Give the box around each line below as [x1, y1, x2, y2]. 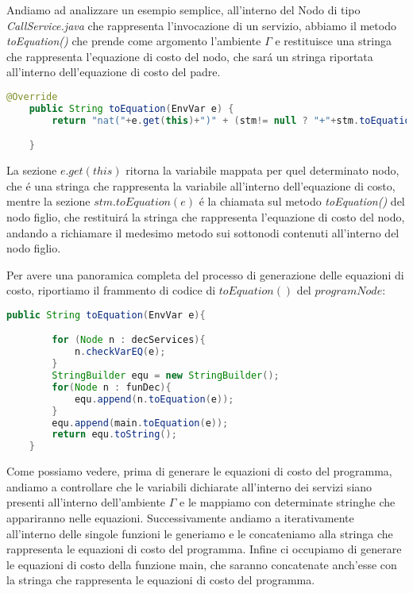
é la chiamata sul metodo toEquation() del [199, 193, 405, 210]
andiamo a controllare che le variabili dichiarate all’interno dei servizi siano [6, 478, 372, 495]
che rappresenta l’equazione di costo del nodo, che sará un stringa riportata [6, 48, 373, 64]
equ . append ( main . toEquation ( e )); [52, 417, 229, 429]
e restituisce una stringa [275, 33, 392, 49]
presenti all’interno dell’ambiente [6, 494, 166, 510]
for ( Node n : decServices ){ [52, 334, 206, 346]
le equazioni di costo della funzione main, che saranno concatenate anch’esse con [6, 556, 397, 572]
